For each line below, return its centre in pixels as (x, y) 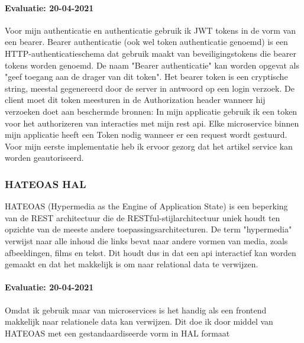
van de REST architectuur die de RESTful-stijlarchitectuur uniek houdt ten (143, 217)
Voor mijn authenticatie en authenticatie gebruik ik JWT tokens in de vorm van (150, 30)
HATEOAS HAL (46, 184)
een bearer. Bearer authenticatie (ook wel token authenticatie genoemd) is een (146, 42)
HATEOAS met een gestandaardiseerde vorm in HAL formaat (117, 333)
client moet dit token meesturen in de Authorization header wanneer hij (135, 100)
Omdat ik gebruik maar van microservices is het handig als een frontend (136, 310)
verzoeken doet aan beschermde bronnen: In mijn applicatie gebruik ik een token (151, 111)
